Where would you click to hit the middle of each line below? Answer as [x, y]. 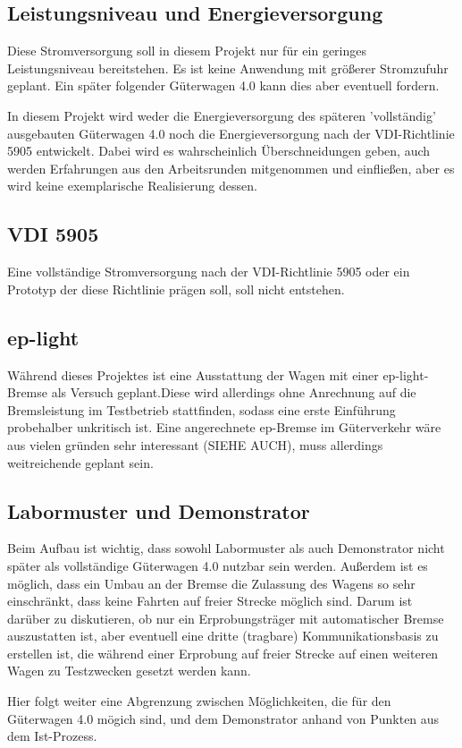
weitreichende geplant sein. [80, 462]
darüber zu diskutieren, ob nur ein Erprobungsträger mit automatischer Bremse [226, 618]
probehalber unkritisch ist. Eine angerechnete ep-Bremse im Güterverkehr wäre [224, 427]
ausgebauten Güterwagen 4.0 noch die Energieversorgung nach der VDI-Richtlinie [231, 133]
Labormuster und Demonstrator [159, 510]
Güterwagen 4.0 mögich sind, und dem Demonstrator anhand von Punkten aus [223, 718]
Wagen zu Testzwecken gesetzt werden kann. [129, 671]
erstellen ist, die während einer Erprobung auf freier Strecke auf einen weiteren [223, 653]
